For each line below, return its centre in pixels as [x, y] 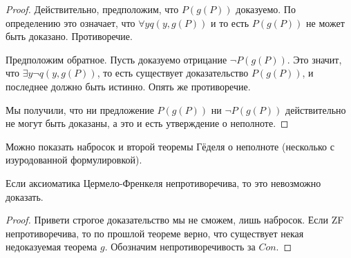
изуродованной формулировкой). [74, 160]
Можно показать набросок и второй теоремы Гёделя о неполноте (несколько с [170, 146]
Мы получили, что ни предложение [80, 109]
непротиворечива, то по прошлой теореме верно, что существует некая [155, 233]
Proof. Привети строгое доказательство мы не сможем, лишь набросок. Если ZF [175, 220]
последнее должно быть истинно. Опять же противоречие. [128, 86]
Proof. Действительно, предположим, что [92, 9]
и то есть [230, 22]
